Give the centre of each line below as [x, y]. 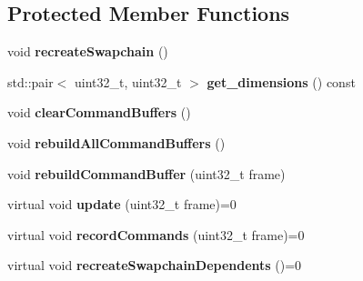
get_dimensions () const [281, 81]
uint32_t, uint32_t [128, 81]
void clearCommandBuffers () [99, 112]
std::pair [30, 81]
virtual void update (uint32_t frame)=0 [122, 204]
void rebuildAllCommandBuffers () [116, 142]
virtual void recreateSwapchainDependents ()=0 [155, 265]
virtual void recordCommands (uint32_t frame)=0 [156, 234]
